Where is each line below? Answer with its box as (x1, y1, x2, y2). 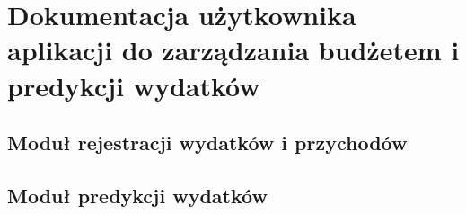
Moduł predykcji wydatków (7, 181, 268, 209)
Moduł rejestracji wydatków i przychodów (7, 129, 408, 156)
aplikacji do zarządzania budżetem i (7, 31, 460, 68)
